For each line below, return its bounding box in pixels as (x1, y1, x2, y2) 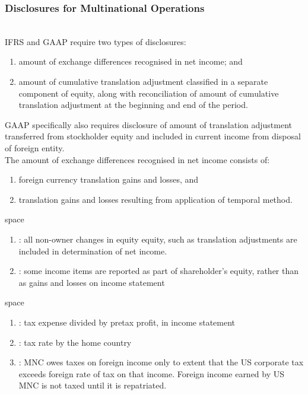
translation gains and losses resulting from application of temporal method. (18, 193, 293, 205)
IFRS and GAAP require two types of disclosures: (5, 35, 186, 47)
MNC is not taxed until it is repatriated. (18, 379, 167, 391)
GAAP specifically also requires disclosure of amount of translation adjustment (5, 118, 293, 130)
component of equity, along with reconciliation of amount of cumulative (18, 87, 279, 99)
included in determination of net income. (18, 244, 167, 257)
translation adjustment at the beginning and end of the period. (18, 98, 248, 111)
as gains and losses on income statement (18, 276, 165, 288)
